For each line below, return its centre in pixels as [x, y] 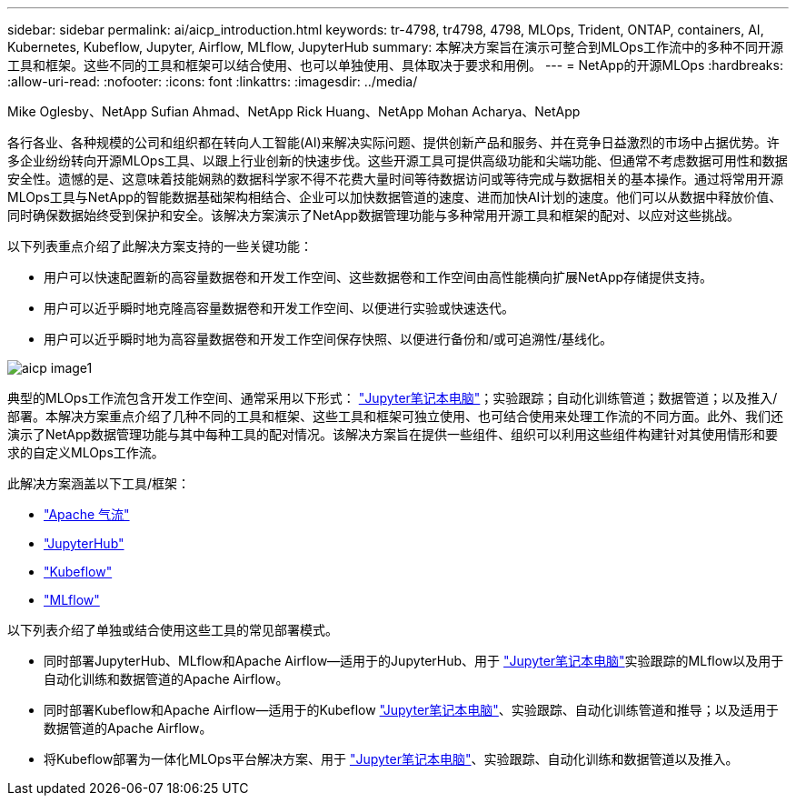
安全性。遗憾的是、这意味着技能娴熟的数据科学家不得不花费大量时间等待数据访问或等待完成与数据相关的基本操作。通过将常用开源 [395, 179]
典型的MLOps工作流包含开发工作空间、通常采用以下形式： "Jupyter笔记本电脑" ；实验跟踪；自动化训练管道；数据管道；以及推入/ [393, 398]
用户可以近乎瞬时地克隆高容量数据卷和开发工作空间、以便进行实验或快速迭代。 [279, 308]
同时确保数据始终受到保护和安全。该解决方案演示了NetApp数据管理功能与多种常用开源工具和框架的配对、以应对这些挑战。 [374, 215]
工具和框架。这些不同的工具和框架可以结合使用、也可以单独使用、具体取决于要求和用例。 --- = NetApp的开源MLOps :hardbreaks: [395, 65]
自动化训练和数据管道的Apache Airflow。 [166, 679]
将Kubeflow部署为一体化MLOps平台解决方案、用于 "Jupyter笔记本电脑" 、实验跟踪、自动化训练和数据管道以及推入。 [391, 759]
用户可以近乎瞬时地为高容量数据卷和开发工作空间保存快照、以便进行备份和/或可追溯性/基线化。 [328, 339]
